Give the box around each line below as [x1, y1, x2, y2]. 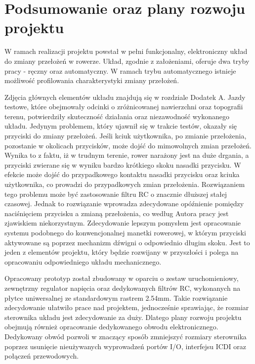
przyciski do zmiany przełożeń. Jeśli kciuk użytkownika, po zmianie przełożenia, [4, 131, 247, 141]
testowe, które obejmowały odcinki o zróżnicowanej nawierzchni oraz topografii [4, 101, 243, 112]
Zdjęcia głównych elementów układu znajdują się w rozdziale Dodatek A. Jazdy [4, 91, 246, 102]
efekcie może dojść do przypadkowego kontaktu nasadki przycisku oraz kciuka [4, 169, 240, 180]
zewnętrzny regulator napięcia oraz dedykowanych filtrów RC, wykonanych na [4, 282, 241, 293]
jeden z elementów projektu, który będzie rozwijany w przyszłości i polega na [4, 247, 239, 257]
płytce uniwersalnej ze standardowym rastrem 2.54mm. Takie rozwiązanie [4, 292, 228, 303]
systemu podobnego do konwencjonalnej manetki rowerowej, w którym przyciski [4, 227, 246, 237]
